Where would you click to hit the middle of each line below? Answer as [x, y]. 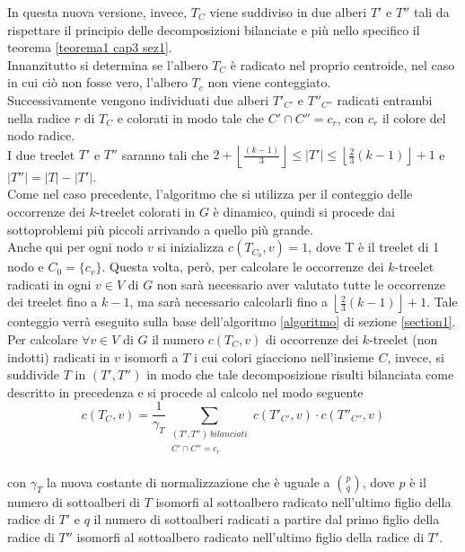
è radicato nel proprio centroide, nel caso [342, 64]
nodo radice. [41, 135]
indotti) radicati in [59, 356]
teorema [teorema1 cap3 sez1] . [90, 47]
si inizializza [191, 247]
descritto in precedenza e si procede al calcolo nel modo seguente [185, 392]
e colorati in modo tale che [191, 117]
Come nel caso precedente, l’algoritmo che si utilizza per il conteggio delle [210, 194]
